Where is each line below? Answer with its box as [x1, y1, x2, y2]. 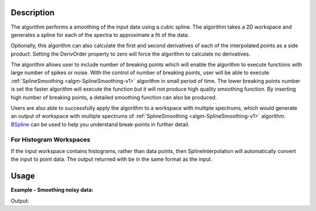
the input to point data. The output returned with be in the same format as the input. [11, 155, 213, 163]
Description [11, 8, 55, 18]
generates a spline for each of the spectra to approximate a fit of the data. [11, 31, 190, 38]
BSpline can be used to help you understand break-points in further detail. [11, 120, 190, 128]
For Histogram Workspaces [11, 135, 91, 143]
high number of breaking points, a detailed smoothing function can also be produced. [11, 94, 217, 101]
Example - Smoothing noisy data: [11, 186, 94, 193]
